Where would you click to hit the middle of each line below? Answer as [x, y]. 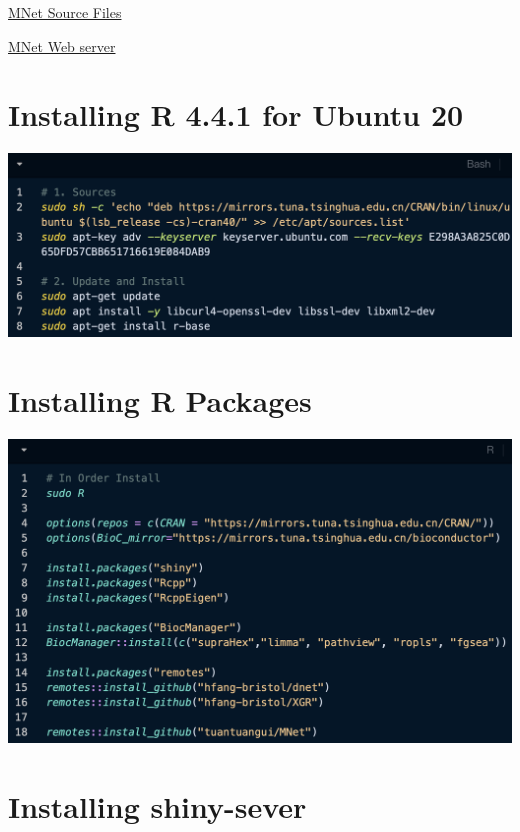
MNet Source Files [65, 12]
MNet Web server [62, 45]
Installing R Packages [160, 399]
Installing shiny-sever [157, 806]
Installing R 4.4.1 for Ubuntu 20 [236, 114]
